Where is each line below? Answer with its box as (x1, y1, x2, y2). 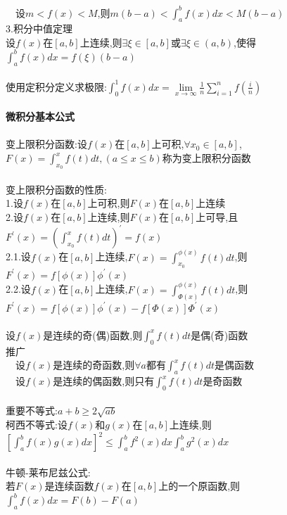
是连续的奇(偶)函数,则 (43, 327, 143, 342)
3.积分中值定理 (6, 21, 72, 36)
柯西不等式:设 (6, 417, 68, 432)
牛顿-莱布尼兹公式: (6, 464, 91, 479)
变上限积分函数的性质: (6, 182, 107, 196)
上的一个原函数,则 (158, 478, 241, 493)
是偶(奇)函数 (191, 327, 248, 342)
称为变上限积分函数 (162, 151, 251, 165)
